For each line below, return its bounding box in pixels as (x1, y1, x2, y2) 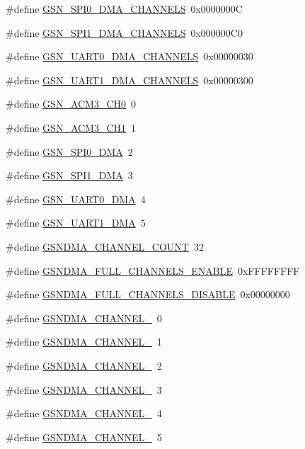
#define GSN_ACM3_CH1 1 (6, 120, 137, 135)
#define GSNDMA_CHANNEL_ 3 (6, 382, 162, 397)
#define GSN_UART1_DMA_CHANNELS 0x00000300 (6, 72, 253, 87)
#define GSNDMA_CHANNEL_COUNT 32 (6, 239, 204, 254)
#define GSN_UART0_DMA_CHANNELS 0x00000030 (6, 49, 253, 64)
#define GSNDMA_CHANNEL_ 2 (6, 358, 162, 373)
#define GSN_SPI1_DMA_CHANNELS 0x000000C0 (6, 25, 243, 40)
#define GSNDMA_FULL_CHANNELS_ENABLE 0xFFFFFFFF (6, 263, 300, 278)
